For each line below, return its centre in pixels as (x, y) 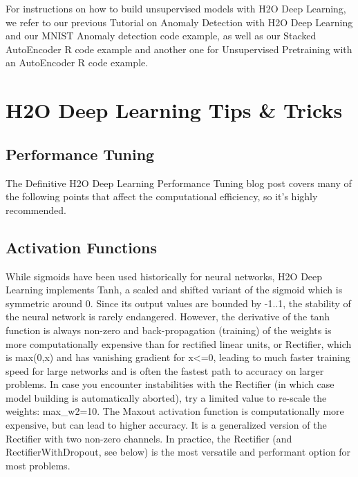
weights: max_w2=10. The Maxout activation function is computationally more (175, 411)
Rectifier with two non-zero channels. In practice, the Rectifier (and (149, 438)
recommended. (36, 210)
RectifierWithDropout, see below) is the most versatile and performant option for (178, 452)
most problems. (38, 465)
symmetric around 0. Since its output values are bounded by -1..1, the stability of (178, 303)
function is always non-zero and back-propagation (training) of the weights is (169, 330)
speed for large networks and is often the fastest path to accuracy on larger (165, 370)
